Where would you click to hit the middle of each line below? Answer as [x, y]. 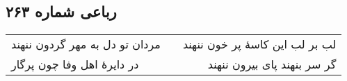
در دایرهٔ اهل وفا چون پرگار [75, 64]
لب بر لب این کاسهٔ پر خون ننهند [259, 44]
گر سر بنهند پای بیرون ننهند [272, 64]
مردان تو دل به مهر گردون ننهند [86, 44]
